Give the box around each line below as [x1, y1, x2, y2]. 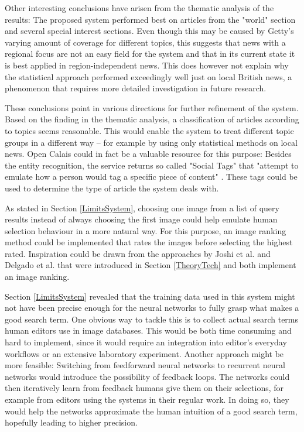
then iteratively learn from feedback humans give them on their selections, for [5, 382, 284, 394]
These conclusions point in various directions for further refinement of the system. [5, 101, 299, 114]
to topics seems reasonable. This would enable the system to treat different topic [5, 124, 294, 136]
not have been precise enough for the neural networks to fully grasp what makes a [5, 301, 299, 314]
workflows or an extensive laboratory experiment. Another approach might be [5, 347, 284, 359]
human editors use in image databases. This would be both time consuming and [5, 324, 292, 337]
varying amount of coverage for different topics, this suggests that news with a [5, 36, 286, 48]
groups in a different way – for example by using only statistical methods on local [5, 136, 298, 148]
